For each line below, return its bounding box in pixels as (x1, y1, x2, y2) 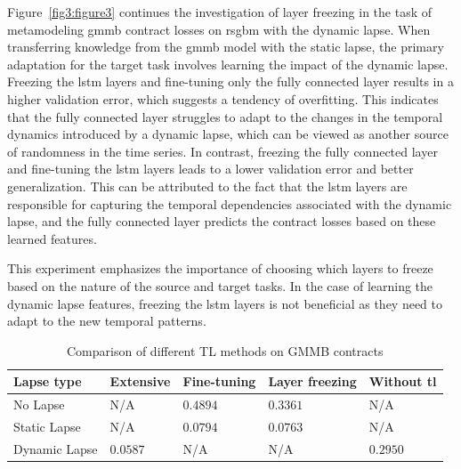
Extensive (109, 372, 171, 391)
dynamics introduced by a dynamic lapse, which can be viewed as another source (7, 125, 449, 143)
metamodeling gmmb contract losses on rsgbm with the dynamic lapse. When (7, 20, 431, 38)
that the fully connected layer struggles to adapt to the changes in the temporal (7, 107, 443, 125)
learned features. (7, 229, 97, 247)
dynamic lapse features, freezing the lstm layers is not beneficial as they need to (7, 294, 443, 312)
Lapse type (13, 372, 82, 391)
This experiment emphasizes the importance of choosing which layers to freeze (7, 259, 433, 278)
